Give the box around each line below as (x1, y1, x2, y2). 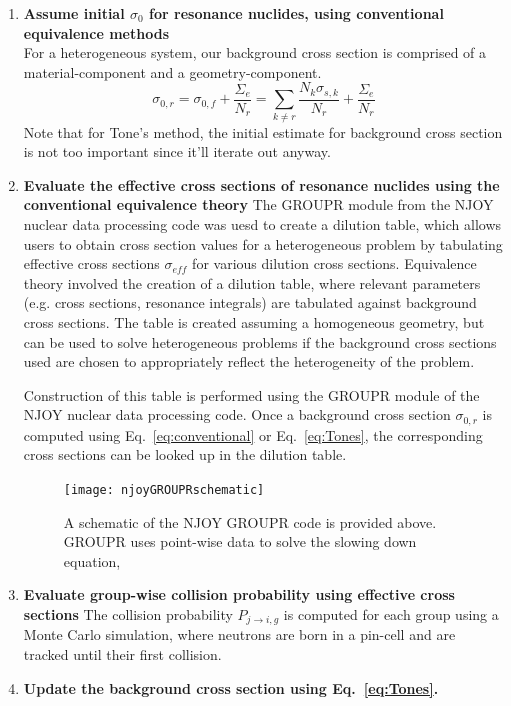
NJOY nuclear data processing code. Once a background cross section (23, 404, 451, 425)
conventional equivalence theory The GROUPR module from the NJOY (23, 194, 494, 215)
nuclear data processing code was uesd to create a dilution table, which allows (23, 213, 502, 234)
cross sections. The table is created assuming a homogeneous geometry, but (23, 311, 485, 332)
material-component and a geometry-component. (23, 61, 322, 82)
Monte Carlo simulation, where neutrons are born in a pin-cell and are (23, 624, 456, 645)
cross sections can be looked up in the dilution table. (23, 444, 347, 465)
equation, (63, 550, 121, 571)
